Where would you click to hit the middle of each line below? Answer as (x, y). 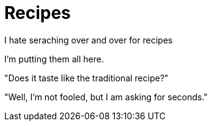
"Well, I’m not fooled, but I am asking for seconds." (106, 97)
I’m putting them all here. (54, 59)
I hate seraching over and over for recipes (89, 40)
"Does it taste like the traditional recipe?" (86, 78)
